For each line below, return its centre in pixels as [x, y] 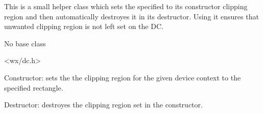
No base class [25, 43]
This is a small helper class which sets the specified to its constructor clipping [126, 6]
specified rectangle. [34, 87]
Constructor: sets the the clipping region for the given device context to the [123, 77]
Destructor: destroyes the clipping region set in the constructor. [103, 105]
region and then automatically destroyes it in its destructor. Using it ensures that [131, 16]
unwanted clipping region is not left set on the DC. [84, 26]
